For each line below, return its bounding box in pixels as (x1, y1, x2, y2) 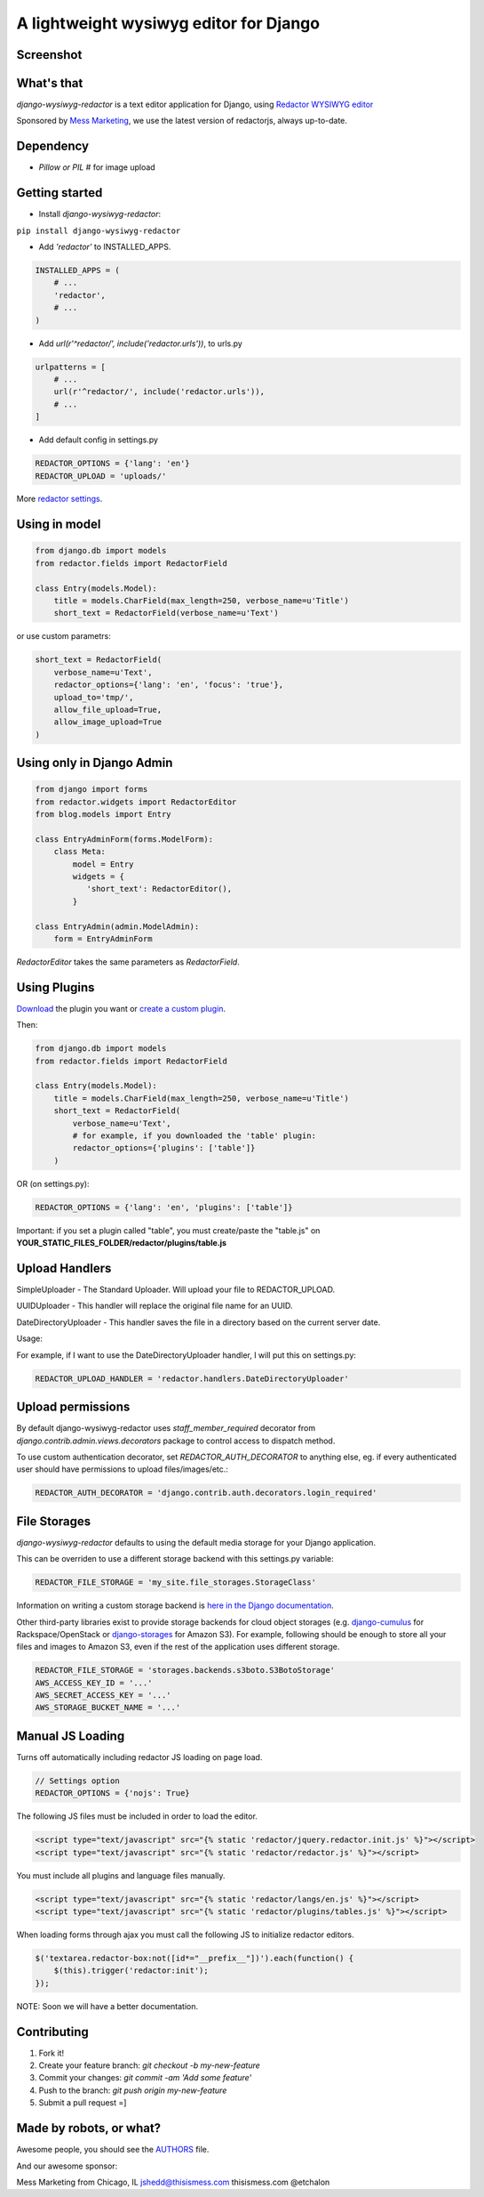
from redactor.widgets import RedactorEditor (35, 796, 237, 807)
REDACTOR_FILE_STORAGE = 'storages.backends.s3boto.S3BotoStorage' (35, 1665, 336, 1676)
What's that (16, 76, 83, 91)
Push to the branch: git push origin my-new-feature (38, 2085, 227, 2096)
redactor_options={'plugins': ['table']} (72, 1143, 256, 1153)
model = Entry (72, 859, 134, 869)
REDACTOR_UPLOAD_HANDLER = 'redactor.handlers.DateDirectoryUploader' (35, 1373, 350, 1384)
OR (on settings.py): (16, 1178, 90, 1189)
